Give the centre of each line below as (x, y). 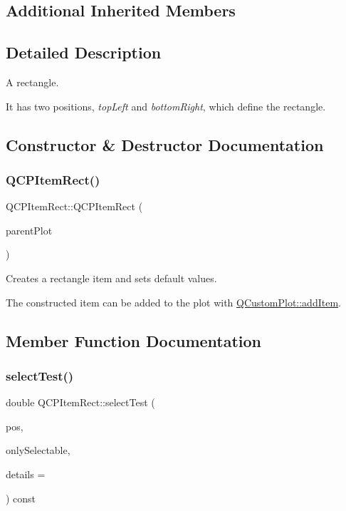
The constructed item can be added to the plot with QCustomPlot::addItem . (173, 302)
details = (26, 474)
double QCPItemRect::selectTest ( (80, 402)
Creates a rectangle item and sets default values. (111, 278)
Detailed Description (84, 52)
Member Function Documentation (134, 340)
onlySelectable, (38, 450)
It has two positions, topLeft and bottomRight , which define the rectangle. (166, 106)
